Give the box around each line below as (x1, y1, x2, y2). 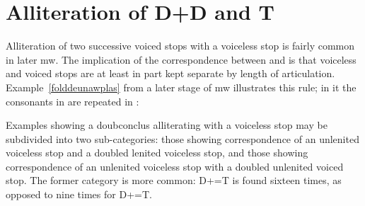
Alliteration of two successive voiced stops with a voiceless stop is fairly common (6, 38, 355, 53)
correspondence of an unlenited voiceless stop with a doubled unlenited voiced (6, 159, 344, 173)
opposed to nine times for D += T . (6, 187, 152, 202)
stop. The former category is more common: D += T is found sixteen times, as (6, 173, 342, 188)
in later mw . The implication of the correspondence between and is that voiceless (6, 52, 357, 67)
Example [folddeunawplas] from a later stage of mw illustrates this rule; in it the (6, 79, 357, 94)
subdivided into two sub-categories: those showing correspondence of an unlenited (6, 131, 359, 146)
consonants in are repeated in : (6, 93, 139, 108)
